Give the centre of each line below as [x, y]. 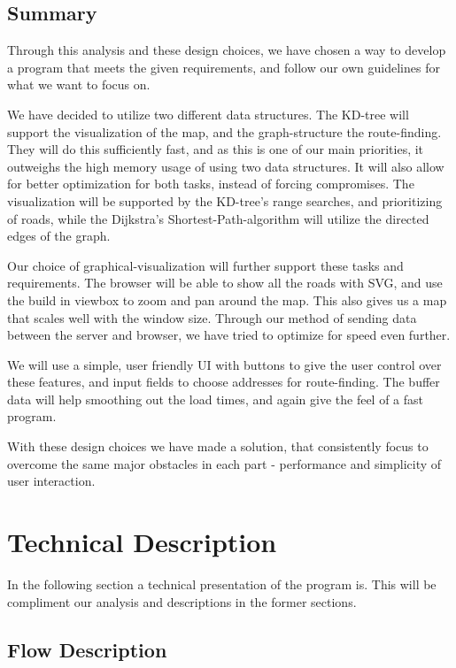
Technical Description [142, 542]
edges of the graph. [59, 236]
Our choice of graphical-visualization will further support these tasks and [205, 265]
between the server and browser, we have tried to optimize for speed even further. [229, 335]
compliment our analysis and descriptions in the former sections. [182, 601]
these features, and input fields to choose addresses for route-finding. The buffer [224, 382]
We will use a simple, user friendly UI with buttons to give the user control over [224, 364]
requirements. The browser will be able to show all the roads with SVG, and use [225, 283]
